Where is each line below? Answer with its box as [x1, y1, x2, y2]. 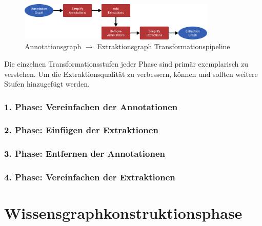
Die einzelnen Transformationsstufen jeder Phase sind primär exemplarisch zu [4, 58, 248, 69]
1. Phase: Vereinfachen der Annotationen [4, 100, 178, 113]
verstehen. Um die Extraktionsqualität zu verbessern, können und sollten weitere [4, 68, 258, 79]
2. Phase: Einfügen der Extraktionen [4, 124, 158, 136]
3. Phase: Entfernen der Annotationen [4, 147, 165, 160]
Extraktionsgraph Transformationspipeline [97, 41, 230, 52]
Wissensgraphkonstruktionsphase [4, 202, 243, 223]
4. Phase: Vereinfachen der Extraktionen [4, 171, 175, 183]
